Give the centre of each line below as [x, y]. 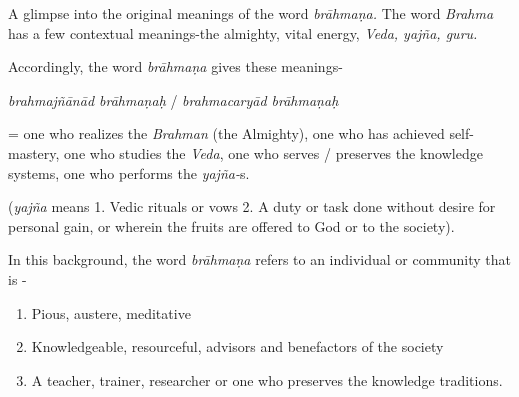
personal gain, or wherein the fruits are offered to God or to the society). [231, 225]
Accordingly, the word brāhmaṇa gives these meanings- [175, 66]
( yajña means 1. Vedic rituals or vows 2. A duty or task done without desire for [252, 206]
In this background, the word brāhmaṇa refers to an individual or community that [259, 259]
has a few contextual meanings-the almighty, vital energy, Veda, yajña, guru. [243, 32]
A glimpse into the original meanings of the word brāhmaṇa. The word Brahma [251, 13]
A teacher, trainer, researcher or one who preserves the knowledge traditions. [267, 379]
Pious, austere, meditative [111, 312]
